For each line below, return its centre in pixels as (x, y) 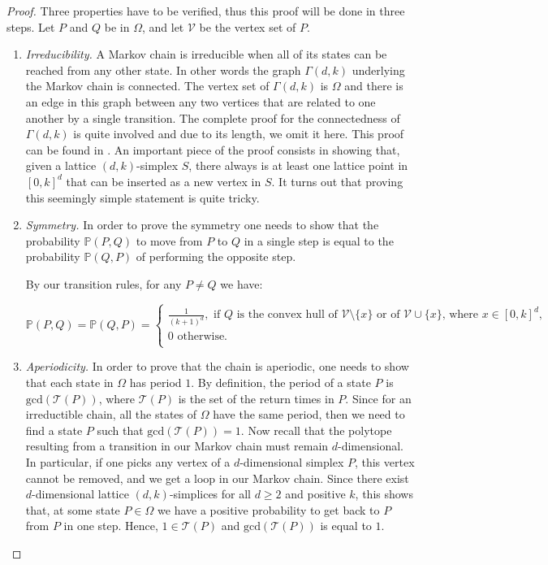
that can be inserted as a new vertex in (164, 181)
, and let (163, 26)
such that (120, 430)
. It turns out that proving (337, 181)
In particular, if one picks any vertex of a (128, 462)
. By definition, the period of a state (281, 382)
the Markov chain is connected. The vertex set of (147, 86)
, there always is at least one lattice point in (298, 165)
